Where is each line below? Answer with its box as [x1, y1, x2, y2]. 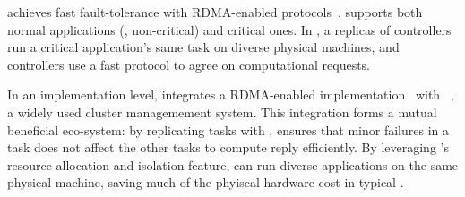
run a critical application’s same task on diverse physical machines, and [7, 38, 400, 56]
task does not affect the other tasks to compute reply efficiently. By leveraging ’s [7, 138, 449, 157]
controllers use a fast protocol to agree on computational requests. [7, 55, 371, 73]
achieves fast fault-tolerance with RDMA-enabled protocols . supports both [7, 3, 423, 21]
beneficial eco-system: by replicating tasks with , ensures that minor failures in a [7, 120, 450, 139]
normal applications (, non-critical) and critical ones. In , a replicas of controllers [7, 20, 452, 39]
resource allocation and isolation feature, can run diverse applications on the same [7, 155, 459, 174]
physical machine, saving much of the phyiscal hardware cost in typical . [7, 173, 404, 192]
